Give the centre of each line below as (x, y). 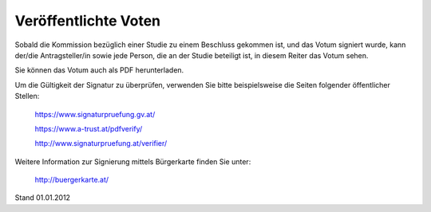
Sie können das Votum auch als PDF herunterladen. (99, 70)
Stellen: (27, 96)
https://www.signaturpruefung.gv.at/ (95, 114)
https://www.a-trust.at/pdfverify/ (89, 128)
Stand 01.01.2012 (43, 198)
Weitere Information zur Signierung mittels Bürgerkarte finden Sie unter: (133, 161)
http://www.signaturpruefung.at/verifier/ (101, 143)
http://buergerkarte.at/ (72, 180)
